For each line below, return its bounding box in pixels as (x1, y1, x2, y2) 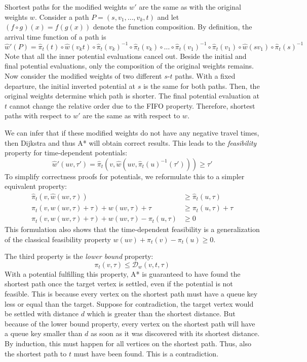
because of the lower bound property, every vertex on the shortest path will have (5, 318, 255, 328)
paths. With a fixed (175, 71, 236, 81)
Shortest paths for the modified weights (5, 2, 127, 12)
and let (157, 11, 179, 22)
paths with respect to (5, 110, 71, 121)
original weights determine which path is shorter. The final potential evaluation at (5, 90, 259, 101)
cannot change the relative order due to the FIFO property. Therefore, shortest (9, 100, 255, 111)
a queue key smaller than (5, 328, 83, 339)
